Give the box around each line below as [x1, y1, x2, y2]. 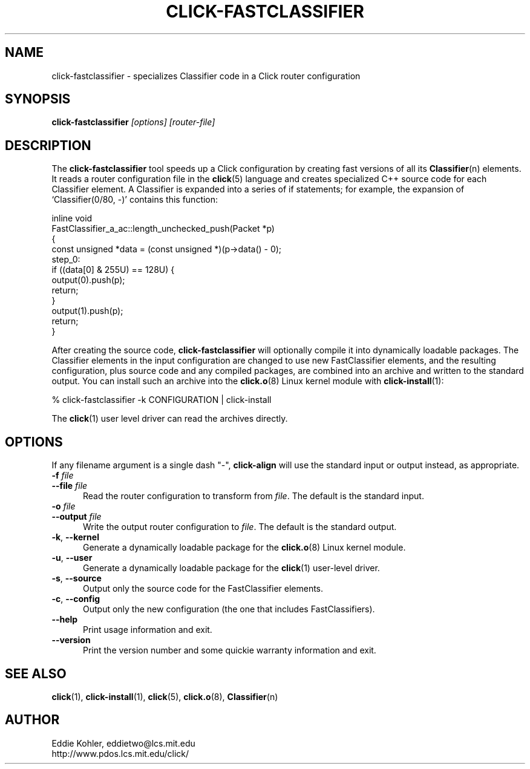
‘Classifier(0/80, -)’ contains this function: [51, 194, 218, 205]
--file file [51, 480, 88, 491]
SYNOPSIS [5, 91, 71, 107]
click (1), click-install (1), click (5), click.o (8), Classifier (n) [51, 691, 278, 702]
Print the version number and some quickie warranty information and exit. [83, 645, 376, 656]
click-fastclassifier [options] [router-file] [51, 117, 215, 128]
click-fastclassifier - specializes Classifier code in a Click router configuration [51, 70, 361, 81]
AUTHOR [5, 712, 60, 728]
